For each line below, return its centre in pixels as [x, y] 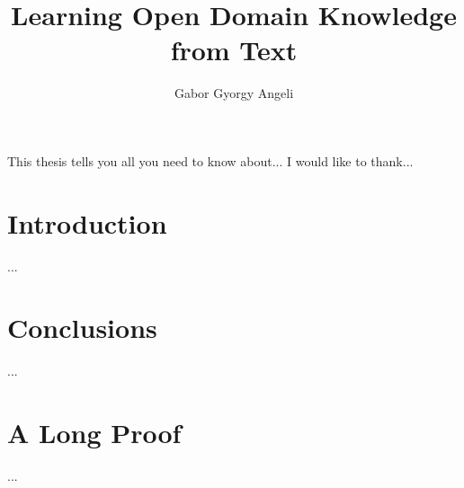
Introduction [87, 222]
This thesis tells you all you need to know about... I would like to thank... [210, 160]
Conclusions [82, 328]
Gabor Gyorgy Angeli [234, 93]
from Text [234, 50]
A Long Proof [94, 433]
